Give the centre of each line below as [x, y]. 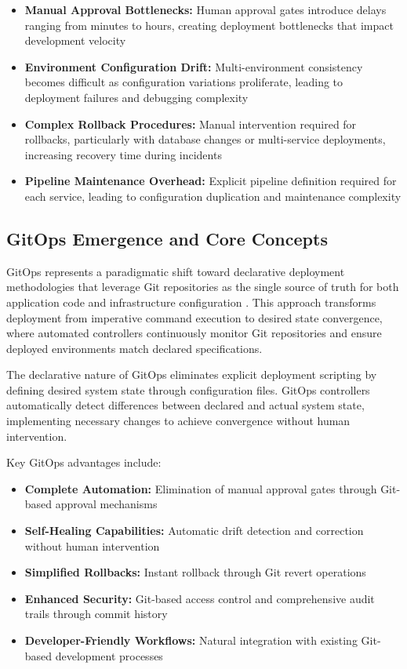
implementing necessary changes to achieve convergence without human [178, 421]
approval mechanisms [106, 504]
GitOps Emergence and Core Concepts [167, 238]
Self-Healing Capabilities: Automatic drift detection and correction [194, 531]
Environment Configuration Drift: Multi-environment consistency [194, 66]
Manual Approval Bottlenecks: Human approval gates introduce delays [205, 9]
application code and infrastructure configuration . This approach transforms [191, 302]
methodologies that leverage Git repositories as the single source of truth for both [203, 287]
